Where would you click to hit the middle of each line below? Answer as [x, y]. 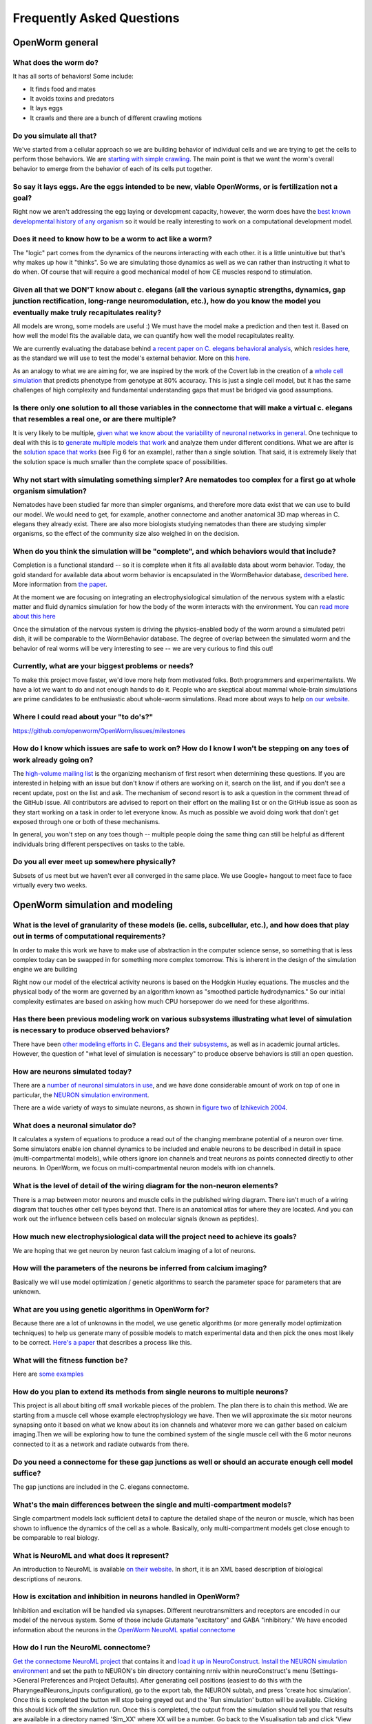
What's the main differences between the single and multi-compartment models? [152, 1505]
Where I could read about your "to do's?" [83, 717]
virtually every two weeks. [50, 885]
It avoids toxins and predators [72, 99]
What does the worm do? [56, 62]
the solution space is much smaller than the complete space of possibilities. [120, 461]
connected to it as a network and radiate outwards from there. [101, 1444]
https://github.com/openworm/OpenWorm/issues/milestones [99, 730]
